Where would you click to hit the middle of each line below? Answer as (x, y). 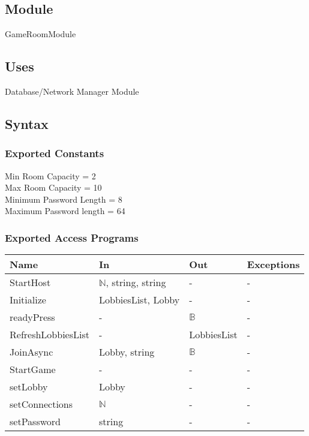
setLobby (29, 387)
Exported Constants (55, 153)
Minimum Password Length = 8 (64, 199)
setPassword (35, 422)
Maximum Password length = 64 (65, 211)
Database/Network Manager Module (72, 91)
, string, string (136, 282)
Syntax (27, 123)
